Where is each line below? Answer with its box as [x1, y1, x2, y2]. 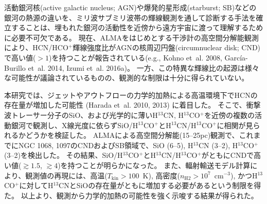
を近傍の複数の [204, 109, 255, 120]
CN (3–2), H [199, 139, 238, 150]
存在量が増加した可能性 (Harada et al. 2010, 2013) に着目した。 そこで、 [4, 99, 246, 110]
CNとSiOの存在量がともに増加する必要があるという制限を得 [59, 180, 261, 191]
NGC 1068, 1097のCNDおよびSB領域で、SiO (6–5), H [18, 139, 193, 150]
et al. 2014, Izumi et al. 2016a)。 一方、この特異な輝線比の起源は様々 [28, 62, 259, 73]
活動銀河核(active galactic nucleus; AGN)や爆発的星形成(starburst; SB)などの [4, 2, 257, 12]
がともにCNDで [201, 150, 254, 160]
